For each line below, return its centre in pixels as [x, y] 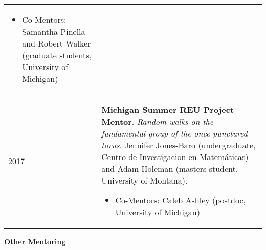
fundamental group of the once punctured [174, 133]
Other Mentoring [35, 241]
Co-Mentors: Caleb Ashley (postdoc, [180, 200]
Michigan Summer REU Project [168, 110]
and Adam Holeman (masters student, [170, 168]
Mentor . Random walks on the [158, 121]
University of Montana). [145, 180]
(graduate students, [57, 55]
